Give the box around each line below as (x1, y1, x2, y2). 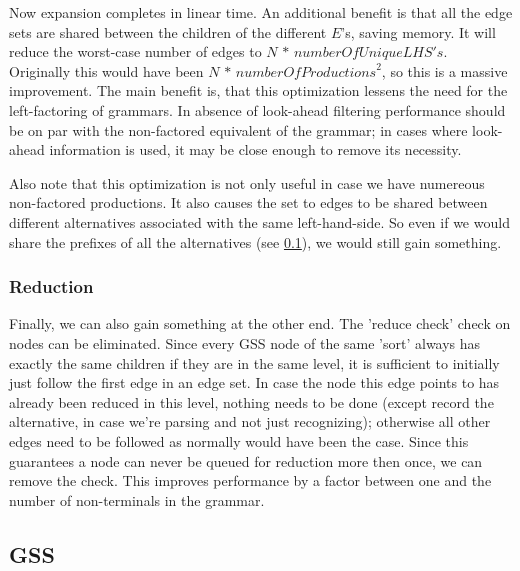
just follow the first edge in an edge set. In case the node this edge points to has (9, 372, 500, 393)
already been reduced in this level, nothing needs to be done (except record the (9, 391, 494, 412)
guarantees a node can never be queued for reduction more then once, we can (9, 450, 483, 471)
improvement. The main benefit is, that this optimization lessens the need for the (9, 80, 508, 101)
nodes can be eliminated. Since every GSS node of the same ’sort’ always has (9, 332, 481, 353)
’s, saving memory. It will (341, 21, 496, 42)
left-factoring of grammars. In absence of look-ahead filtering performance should (9, 99, 506, 120)
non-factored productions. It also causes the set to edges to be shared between (9, 192, 488, 213)
